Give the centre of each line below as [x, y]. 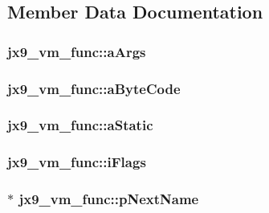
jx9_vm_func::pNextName [109, 199]
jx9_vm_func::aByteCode [94, 88]
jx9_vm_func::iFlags [77, 162]
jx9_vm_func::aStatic [80, 125]
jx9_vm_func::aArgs [77, 51]
